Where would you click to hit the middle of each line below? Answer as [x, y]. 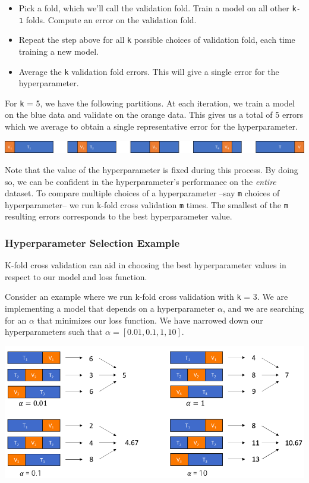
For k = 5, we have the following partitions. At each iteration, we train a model [150, 103]
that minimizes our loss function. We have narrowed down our [150, 320]
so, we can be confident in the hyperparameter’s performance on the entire [141, 181]
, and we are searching [263, 308]
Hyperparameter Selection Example [92, 242]
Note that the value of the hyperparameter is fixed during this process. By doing [152, 169]
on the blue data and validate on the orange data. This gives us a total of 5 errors [154, 115]
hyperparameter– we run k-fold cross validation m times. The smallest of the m [146, 204]
